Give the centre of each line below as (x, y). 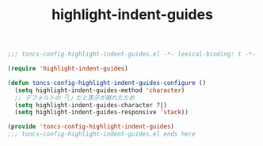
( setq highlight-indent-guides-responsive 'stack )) (102, 113)
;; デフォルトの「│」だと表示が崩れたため (75, 98)
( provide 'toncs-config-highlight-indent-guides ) (91, 127)
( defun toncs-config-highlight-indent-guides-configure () (107, 83)
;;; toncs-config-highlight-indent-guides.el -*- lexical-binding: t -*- (132, 54)
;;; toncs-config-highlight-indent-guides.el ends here (101, 134)
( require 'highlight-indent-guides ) (68, 69)
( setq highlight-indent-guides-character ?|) (91, 105)
